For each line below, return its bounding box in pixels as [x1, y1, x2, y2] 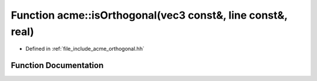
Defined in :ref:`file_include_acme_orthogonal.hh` [25, 45, 145, 52]
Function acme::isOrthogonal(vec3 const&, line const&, [11, 9, 288, 22]
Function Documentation [11, 61, 104, 71]
